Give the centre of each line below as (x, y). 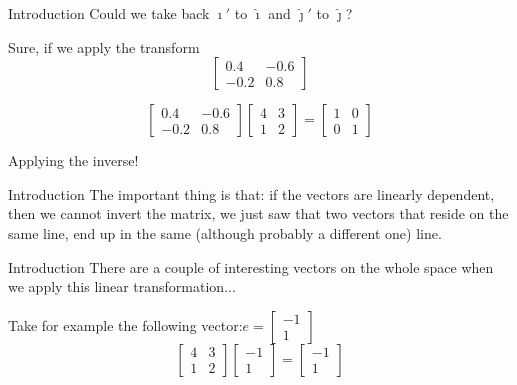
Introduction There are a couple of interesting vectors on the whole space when (251, 266)
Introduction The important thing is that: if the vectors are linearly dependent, (251, 193)
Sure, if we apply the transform (104, 46)
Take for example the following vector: (125, 324)
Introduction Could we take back (109, 13)
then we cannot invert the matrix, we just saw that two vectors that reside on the (258, 213)
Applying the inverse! (73, 160)
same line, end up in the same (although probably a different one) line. (225, 232)
